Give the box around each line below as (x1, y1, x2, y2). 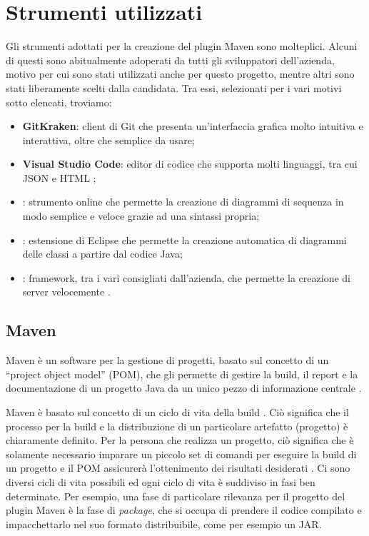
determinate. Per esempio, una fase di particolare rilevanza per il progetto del (6, 488, 345, 503)
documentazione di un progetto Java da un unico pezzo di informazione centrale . (6, 380, 362, 395)
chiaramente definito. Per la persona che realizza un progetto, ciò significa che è (6, 433, 354, 447)
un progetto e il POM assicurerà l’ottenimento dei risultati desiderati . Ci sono (6, 460, 350, 475)
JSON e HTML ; (22, 170, 96, 185)
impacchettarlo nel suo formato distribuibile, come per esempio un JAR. (6, 516, 322, 531)
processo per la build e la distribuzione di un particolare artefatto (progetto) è (6, 418, 348, 433)
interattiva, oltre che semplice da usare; (22, 132, 195, 147)
